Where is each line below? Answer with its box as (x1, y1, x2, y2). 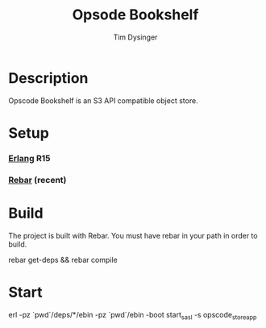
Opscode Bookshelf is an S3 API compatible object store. (8, 95, 199, 106)
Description (8, 69, 89, 87)
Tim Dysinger (113, 32, 158, 42)
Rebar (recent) (8, 174, 67, 185)
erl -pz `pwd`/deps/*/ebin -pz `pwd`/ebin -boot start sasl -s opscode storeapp (8, 309, 257, 322)
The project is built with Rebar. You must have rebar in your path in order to (8, 230, 258, 240)
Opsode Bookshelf (72, 6, 199, 24)
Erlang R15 (8, 152, 51, 164)
